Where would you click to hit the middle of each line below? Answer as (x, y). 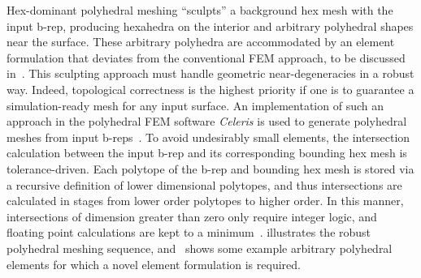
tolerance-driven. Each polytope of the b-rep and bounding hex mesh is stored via (210, 168)
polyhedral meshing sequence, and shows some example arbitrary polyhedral (200, 248)
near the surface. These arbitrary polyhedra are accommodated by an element (201, 42)
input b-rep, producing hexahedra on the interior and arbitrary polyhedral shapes (210, 26)
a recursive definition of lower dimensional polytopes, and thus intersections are (204, 184)
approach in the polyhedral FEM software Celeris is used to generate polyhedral (207, 121)
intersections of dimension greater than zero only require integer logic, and (192, 216)
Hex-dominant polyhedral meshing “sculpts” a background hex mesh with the (200, 10)
